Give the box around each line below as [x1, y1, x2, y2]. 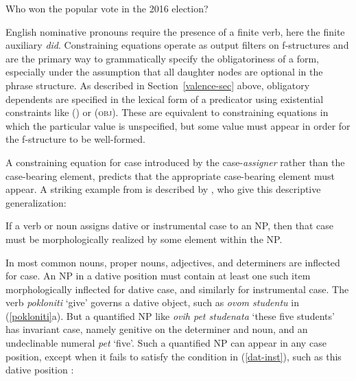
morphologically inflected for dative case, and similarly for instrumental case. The [5, 281, 349, 296]
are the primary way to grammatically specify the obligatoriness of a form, [5, 51, 320, 65]
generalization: [5, 195, 67, 209]
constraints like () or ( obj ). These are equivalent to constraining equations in [5, 105, 329, 119]
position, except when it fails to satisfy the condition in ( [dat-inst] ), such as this [5, 349, 342, 363]
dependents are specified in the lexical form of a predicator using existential [5, 91, 324, 106]
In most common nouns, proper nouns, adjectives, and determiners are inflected [5, 255, 340, 269]
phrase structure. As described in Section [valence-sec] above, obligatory [5, 78, 310, 92]
